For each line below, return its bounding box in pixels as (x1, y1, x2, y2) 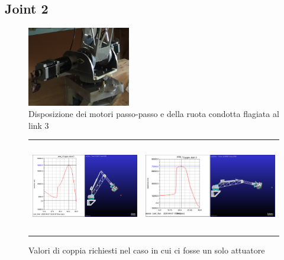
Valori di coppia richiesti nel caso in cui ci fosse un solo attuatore (28, 243, 265, 256)
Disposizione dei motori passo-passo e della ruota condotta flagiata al (28, 108, 279, 120)
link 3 (28, 119, 49, 131)
